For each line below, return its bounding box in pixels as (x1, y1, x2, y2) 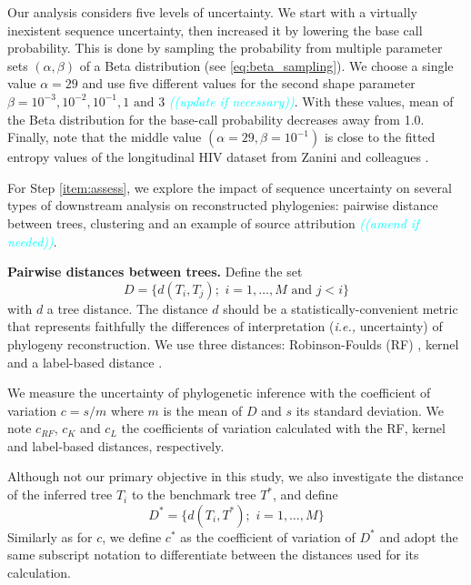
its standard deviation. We (296, 400, 445, 419)
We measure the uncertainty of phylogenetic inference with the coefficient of (7, 383, 431, 402)
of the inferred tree (7, 485, 113, 504)
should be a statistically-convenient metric (223, 298, 458, 318)
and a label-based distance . (7, 352, 163, 371)
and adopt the (379, 527, 458, 546)
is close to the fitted (324, 127, 436, 146)
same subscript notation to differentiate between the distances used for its (7, 545, 419, 564)
